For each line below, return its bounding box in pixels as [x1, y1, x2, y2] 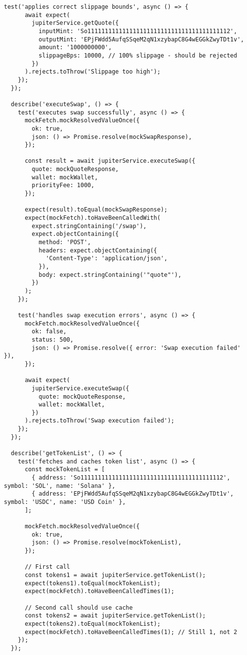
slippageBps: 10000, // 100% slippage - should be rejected [38, 52, 237, 59]
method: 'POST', [38, 239, 91, 246]
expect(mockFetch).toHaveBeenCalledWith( [24, 214, 161, 222]
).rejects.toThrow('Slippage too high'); [24, 68, 161, 76]
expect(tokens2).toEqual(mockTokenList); [24, 620, 161, 627]
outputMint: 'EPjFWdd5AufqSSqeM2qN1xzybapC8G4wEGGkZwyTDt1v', [38, 36, 244, 43]
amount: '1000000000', [38, 44, 112, 51]
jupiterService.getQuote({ [32, 19, 119, 27]
